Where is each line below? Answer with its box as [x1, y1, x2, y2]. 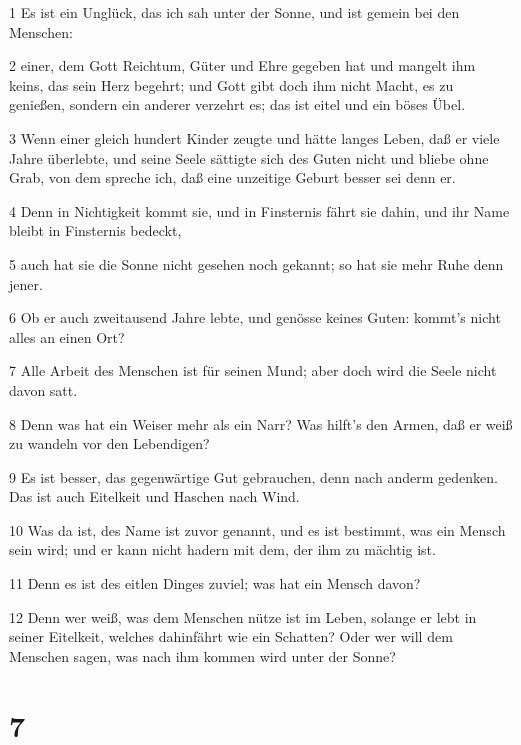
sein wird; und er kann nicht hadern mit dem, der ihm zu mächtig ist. [9, 539, 436, 560]
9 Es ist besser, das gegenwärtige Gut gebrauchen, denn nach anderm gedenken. [9, 466, 498, 487]
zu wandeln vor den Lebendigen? [9, 433, 210, 454]
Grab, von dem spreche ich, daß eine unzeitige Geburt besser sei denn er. [9, 167, 456, 188]
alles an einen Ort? [9, 326, 125, 347]
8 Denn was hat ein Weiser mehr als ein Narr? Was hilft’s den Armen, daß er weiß [9, 413, 513, 434]
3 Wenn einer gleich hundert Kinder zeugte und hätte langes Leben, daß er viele [9, 127, 500, 148]
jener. [9, 273, 43, 294]
